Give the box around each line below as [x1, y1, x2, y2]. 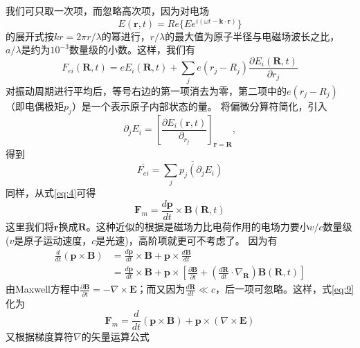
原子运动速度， [24, 232, 92, 247]
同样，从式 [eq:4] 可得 [6, 185, 96, 200]
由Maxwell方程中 [6, 282, 80, 296]
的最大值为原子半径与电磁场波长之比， [165, 28, 340, 43]
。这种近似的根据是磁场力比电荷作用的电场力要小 [86, 219, 309, 234]
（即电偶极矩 [6, 98, 64, 113]
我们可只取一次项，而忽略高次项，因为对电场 [6, 3, 209, 17]
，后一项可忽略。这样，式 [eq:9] [215, 282, 354, 296]
